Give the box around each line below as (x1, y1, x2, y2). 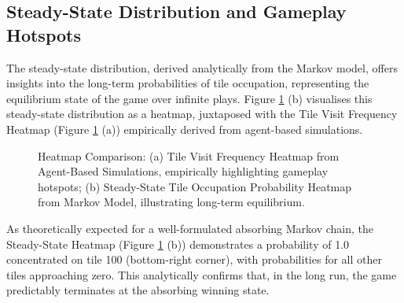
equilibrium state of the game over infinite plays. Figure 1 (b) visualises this (6, 90, 373, 106)
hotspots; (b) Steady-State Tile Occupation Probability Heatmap (38, 178, 352, 194)
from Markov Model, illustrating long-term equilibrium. (38, 194, 305, 210)
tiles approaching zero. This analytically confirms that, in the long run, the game (6, 266, 397, 283)
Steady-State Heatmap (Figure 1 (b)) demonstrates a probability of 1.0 (6, 235, 350, 252)
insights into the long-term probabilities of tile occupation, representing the (6, 75, 369, 91)
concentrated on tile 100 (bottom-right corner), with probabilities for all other (6, 251, 382, 268)
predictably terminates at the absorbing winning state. (6, 282, 270, 298)
